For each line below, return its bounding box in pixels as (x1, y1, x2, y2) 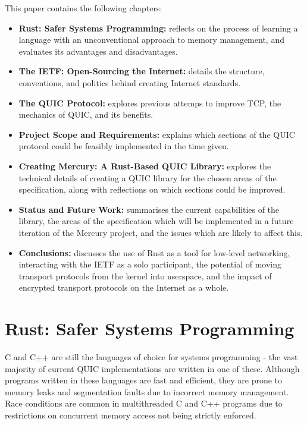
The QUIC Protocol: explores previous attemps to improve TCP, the (18, 96, 281, 109)
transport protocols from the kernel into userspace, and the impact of (18, 269, 272, 282)
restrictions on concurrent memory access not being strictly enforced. (5, 408, 256, 421)
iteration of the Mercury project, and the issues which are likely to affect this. (18, 226, 303, 238)
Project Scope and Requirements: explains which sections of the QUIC (18, 128, 295, 140)
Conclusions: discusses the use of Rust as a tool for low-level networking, (18, 246, 290, 259)
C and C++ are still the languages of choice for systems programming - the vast (5, 351, 298, 363)
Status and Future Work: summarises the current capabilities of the (18, 203, 280, 215)
